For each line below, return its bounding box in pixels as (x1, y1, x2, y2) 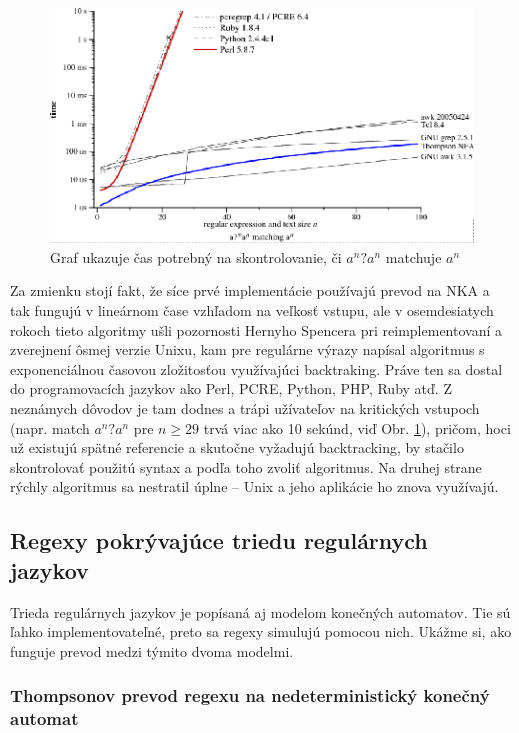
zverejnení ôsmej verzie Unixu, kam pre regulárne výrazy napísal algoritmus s (10, 339, 485, 360)
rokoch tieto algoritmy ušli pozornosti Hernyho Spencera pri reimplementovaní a (10, 319, 502, 340)
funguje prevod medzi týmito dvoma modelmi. (10, 640, 294, 661)
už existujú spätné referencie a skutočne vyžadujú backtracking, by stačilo (10, 437, 464, 458)
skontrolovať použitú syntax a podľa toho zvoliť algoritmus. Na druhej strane (10, 456, 482, 477)
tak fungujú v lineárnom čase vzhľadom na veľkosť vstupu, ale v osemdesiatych (10, 300, 494, 321)
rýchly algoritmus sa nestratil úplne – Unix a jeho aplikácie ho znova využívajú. (10, 476, 499, 497)
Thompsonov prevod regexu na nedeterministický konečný (10, 683, 490, 708)
